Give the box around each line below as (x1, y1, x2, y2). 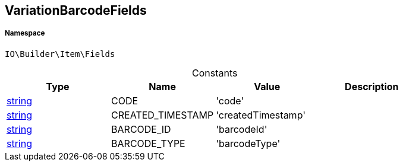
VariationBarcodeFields (5, 3, 147, 18)
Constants (191, 66, 238, 79)
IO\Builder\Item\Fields (5, 49, 115, 59)
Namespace (5, 29, 45, 38)
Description (345, 80, 399, 92)
